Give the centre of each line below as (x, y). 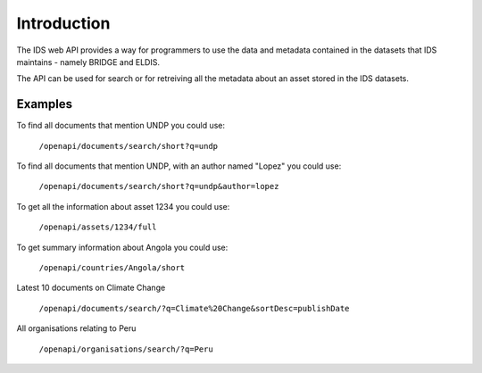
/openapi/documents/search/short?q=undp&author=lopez (159, 186)
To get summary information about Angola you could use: (122, 247)
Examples (45, 104)
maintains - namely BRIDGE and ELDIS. (88, 62)
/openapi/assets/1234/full (98, 227)
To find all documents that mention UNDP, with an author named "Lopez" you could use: (179, 166)
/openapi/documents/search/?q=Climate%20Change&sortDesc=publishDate (194, 308)
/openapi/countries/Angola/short (112, 267)
